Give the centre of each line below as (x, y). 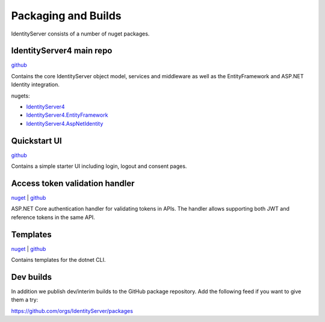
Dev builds (32, 277)
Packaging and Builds (66, 16)
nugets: (20, 96)
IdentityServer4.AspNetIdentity (65, 123)
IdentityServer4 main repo (62, 51)
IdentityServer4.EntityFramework (67, 115)
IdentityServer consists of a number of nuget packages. (80, 34)
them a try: (25, 300)
